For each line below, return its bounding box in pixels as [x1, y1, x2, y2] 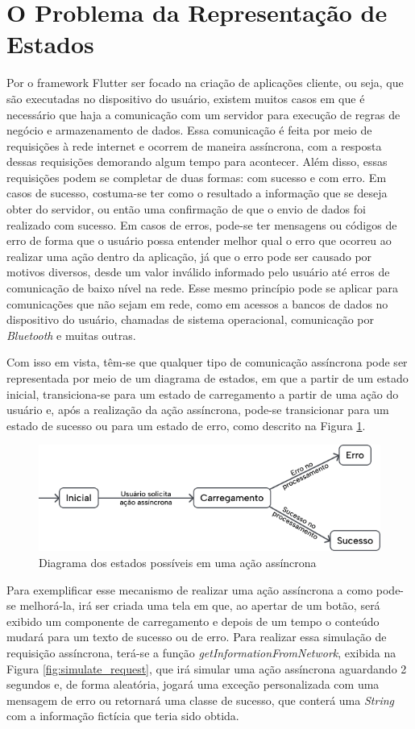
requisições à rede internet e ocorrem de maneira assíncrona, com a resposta [6, 137, 382, 154]
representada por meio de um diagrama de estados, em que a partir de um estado [6, 370, 409, 386]
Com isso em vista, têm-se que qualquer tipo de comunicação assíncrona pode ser [6, 354, 408, 371]
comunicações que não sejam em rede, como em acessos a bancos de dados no [6, 295, 388, 312]
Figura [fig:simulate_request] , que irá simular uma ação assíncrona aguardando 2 [6, 660, 407, 677]
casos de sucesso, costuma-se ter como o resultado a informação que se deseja [6, 184, 388, 201]
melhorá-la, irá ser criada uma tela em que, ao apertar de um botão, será [19, 597, 380, 614]
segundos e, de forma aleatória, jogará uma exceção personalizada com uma [6, 676, 380, 693]
